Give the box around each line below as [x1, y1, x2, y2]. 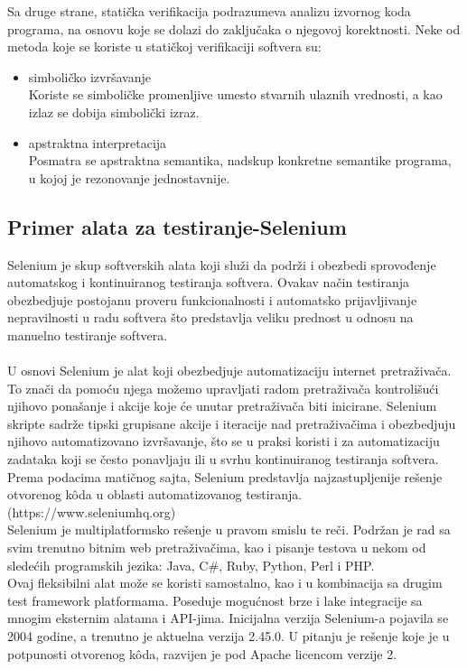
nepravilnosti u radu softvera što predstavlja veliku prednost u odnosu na [7, 308, 414, 327]
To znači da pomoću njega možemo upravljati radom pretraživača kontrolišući [7, 378, 439, 397]
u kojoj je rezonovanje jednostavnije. [28, 168, 230, 187]
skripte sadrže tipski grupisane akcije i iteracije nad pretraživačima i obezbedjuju [7, 413, 456, 432]
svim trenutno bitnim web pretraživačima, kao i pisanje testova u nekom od [7, 538, 426, 557]
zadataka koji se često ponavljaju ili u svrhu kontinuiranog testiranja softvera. [7, 450, 439, 469]
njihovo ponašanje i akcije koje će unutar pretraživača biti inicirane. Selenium [7, 396, 437, 415]
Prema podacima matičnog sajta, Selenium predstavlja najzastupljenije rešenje [7, 467, 443, 486]
